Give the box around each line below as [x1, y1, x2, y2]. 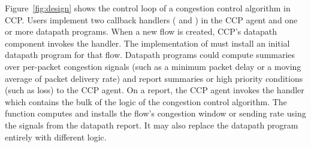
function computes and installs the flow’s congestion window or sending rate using [5, 107, 306, 120]
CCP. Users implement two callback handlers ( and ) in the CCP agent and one [5, 13, 298, 26]
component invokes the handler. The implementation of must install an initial [5, 36, 290, 49]
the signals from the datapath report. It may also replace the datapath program [5, 118, 298, 131]
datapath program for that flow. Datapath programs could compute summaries [5, 48, 295, 61]
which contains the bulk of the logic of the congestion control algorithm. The [5, 95, 287, 108]
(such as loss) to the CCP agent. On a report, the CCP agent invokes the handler [5, 84, 304, 96]
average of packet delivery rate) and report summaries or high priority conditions [5, 72, 303, 84]
